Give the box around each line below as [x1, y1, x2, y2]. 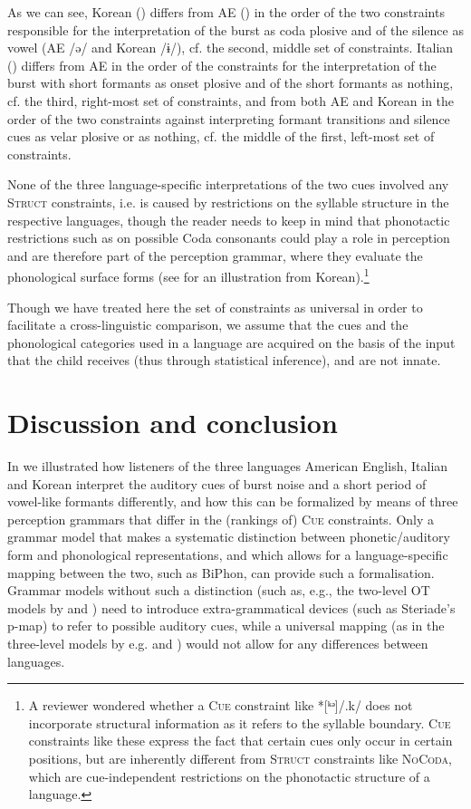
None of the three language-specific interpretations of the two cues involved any [7, 175, 449, 194]
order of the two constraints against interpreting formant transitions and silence [7, 109, 450, 128]
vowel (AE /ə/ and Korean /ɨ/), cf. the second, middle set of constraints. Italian [7, 38, 454, 57]
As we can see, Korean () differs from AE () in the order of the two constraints [7, 3, 445, 21]
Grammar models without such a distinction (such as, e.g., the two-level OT [7, 581, 430, 600]
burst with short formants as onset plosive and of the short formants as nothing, [7, 73, 454, 92]
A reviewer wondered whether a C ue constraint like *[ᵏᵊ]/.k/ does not [28, 696, 413, 715]
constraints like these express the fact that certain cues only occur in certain [28, 731, 453, 750]
